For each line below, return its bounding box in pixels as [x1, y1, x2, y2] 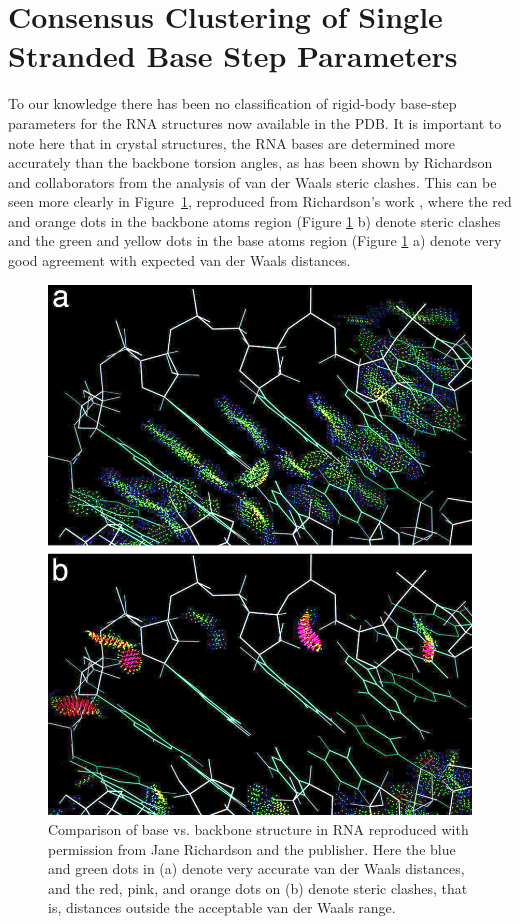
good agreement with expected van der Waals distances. [8, 250, 351, 271]
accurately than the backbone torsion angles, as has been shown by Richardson [8, 152, 493, 173]
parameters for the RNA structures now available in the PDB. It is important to [8, 112, 502, 133]
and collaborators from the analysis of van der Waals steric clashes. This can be [8, 171, 497, 192]
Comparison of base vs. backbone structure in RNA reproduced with [48, 819, 469, 840]
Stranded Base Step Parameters [8, 35, 458, 76]
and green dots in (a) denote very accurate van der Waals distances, [48, 858, 465, 879]
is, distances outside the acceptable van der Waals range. [48, 897, 396, 918]
